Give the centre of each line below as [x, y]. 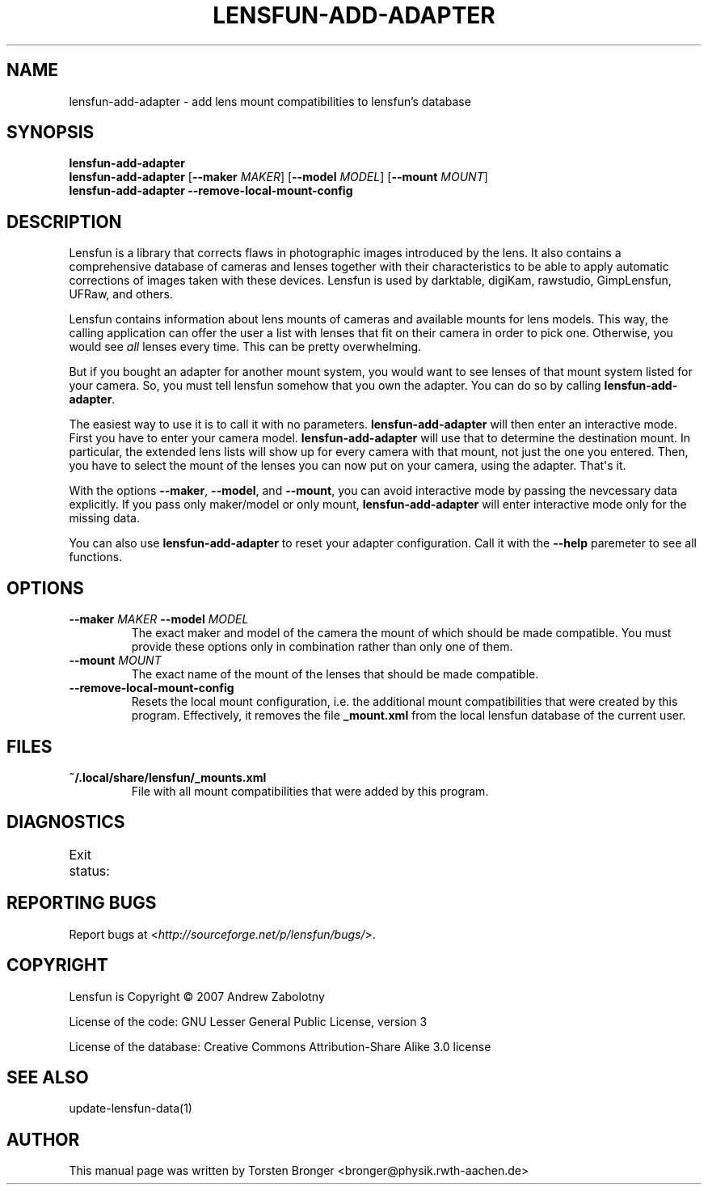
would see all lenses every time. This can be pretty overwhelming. [245, 347]
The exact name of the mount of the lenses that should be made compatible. [335, 674]
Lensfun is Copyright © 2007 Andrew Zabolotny [197, 996]
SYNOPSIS [51, 133]
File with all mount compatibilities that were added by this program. [310, 791]
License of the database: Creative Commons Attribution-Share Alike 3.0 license [280, 1046]
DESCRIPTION [64, 222]
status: [89, 870]
